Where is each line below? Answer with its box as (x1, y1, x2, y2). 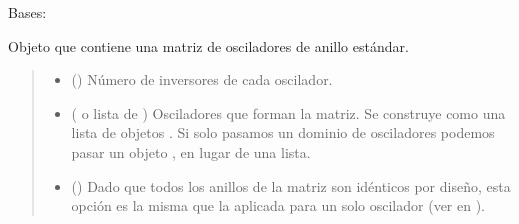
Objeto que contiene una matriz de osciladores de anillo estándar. (8, 35, 409, 56)
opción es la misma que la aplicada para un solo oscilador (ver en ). (71, 195, 486, 216)
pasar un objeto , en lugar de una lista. (71, 141, 311, 162)
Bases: (8, 2, 47, 22)
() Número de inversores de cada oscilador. (71, 69, 333, 90)
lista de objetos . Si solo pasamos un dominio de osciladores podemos (71, 122, 495, 143)
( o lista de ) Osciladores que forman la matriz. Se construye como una (71, 102, 506, 123)
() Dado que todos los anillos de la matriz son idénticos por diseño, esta (71, 175, 511, 196)
